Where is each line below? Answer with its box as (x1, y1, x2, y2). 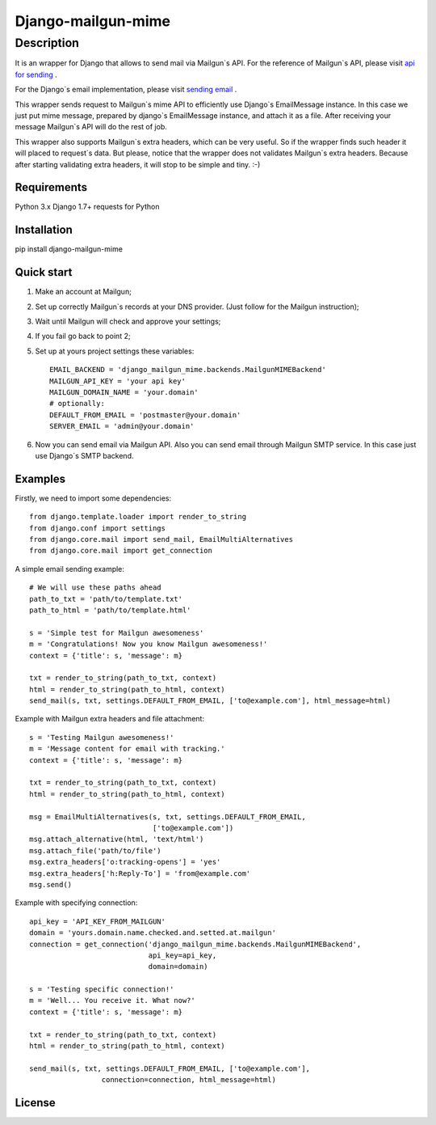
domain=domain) (148, 962, 209, 971)
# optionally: (49, 399, 105, 408)
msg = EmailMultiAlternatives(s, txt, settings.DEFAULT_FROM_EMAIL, (29, 812, 306, 821)
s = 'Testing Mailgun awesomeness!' (29, 733, 174, 742)
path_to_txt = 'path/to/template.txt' (29, 594, 183, 603)
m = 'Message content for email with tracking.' (29, 744, 225, 754)
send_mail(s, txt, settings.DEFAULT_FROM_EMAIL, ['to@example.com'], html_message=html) (29, 696, 392, 705)
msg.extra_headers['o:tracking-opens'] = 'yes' (29, 857, 221, 867)
